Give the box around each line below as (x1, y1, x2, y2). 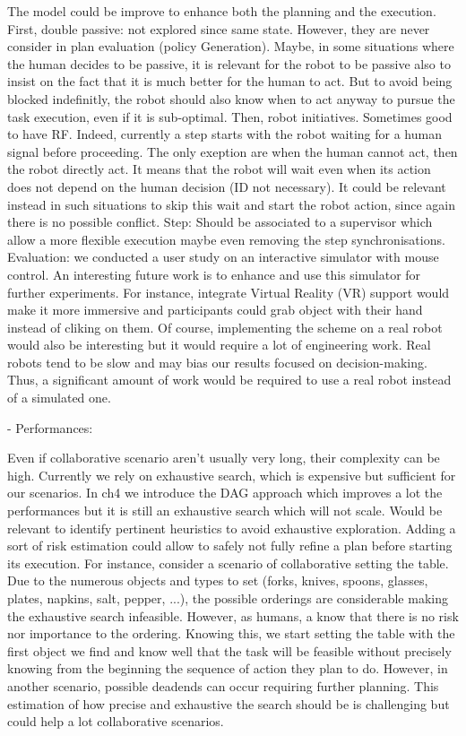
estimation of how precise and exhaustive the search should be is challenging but (7, 694, 450, 713)
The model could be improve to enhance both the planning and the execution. (7, 2, 436, 20)
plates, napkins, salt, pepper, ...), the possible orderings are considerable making (7, 589, 448, 607)
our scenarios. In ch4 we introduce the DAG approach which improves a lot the (7, 483, 443, 502)
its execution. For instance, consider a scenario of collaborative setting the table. (7, 553, 449, 572)
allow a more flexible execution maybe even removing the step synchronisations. (7, 229, 445, 248)
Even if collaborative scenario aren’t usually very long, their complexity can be (7, 448, 440, 467)
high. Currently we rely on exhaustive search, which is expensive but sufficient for (7, 465, 456, 484)
